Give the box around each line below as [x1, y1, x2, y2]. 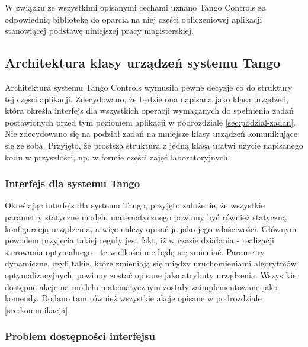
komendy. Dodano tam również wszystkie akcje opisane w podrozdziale [5, 292, 262, 304]
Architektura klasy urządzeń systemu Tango [5, 53, 281, 72]
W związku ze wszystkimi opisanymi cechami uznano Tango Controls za [5, 1, 266, 13]
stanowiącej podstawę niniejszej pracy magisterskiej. [5, 24, 194, 37]
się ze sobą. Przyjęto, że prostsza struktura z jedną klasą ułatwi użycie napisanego [5, 139, 303, 151]
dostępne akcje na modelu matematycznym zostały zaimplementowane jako [5, 280, 278, 293]
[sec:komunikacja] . [5, 303, 70, 316]
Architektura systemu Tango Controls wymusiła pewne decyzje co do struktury [5, 81, 293, 93]
